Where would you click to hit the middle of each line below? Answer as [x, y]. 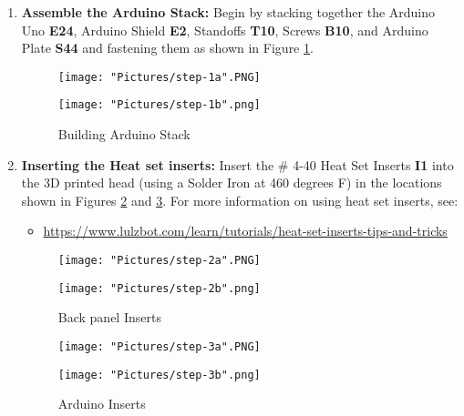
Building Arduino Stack [124, 134]
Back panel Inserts [109, 317]
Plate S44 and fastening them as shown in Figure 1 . [167, 48]
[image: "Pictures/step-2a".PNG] [159, 261]
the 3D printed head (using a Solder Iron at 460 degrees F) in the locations [232, 183]
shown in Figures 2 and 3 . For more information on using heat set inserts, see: [240, 200]
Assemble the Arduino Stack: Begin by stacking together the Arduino [228, 12]
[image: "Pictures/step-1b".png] [159, 105]
